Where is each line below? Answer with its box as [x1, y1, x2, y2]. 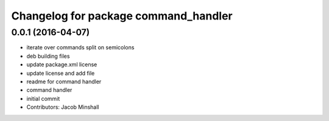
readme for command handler [26, 78, 102, 85]
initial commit [26, 95, 60, 102]
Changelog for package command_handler [11, 9, 233, 22]
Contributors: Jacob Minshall [26, 103, 99, 111]
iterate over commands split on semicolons [26, 44, 135, 51]
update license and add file [26, 69, 95, 77]
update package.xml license [26, 61, 97, 68]
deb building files [26, 52, 70, 60]
